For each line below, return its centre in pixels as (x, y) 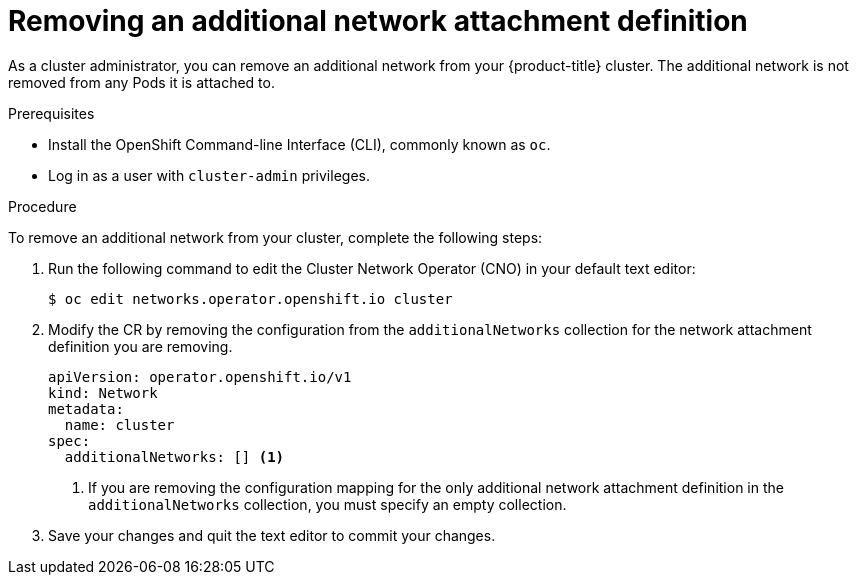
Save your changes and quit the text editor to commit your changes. (272, 535)
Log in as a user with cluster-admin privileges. (209, 175)
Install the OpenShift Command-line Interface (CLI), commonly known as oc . (299, 144)
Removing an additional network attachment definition (378, 21)
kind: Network (103, 392)
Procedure (42, 206)
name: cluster (119, 424)
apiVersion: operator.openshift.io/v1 (200, 376)
